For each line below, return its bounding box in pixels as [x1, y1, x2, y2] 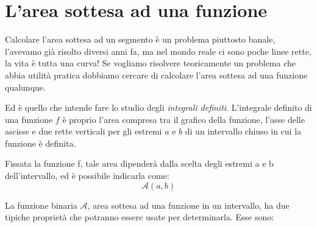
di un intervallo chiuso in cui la [185, 125, 302, 138]
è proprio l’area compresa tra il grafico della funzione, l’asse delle [62, 113, 305, 125]
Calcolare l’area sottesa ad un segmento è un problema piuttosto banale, [5, 33, 276, 46]
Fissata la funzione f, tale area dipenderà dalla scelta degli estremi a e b [5, 157, 274, 170]
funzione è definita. [5, 136, 76, 149]
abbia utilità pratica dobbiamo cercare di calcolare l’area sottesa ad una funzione [5, 68, 308, 81]
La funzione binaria [5, 198, 77, 211]
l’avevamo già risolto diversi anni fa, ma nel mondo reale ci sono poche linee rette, [5, 44, 312, 57]
